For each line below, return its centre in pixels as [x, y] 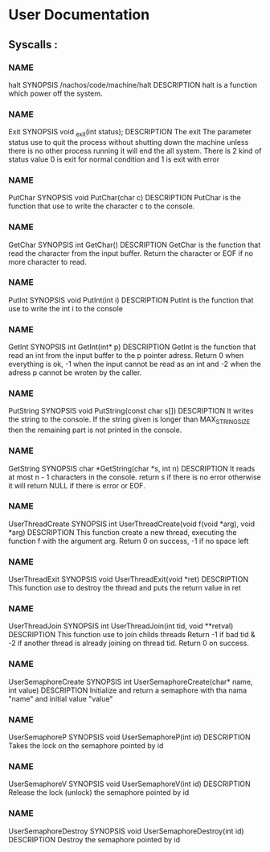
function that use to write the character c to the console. [102, 206]
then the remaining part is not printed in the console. [95, 430]
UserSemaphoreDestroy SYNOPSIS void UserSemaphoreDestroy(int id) [126, 831]
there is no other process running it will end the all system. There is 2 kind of [135, 150]
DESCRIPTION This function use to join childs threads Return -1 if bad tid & [132, 635]
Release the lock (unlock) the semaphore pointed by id [99, 792]
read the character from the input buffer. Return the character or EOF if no [131, 253]
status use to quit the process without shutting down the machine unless [129, 142]
